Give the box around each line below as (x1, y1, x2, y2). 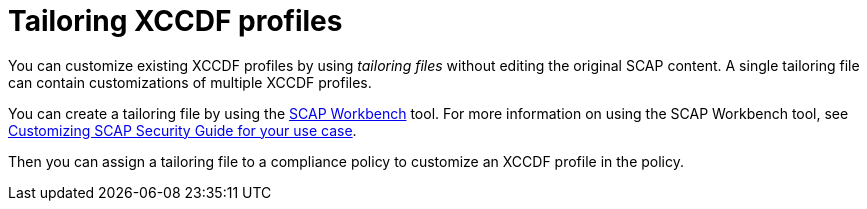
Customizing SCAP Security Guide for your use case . (8, 121, 357, 139)
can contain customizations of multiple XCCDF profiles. (8, 73, 372, 91)
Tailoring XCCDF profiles (8, 4, 343, 38)
